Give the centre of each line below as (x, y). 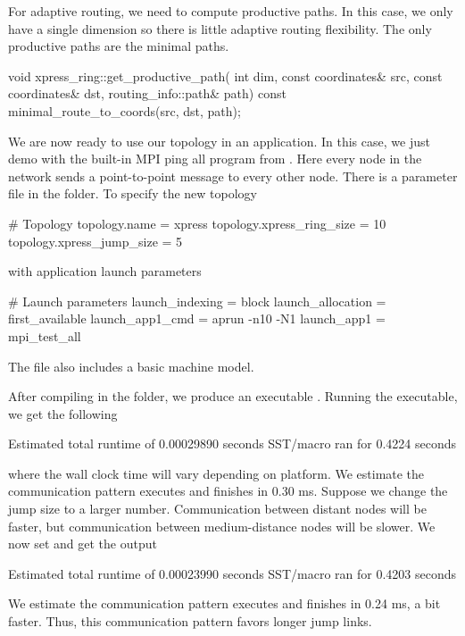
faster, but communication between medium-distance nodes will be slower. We (222, 526)
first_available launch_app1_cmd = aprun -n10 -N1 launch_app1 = (197, 318)
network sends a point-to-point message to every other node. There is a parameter (233, 176)
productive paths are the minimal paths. (119, 46)
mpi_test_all (45, 335)
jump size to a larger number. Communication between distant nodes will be (217, 509)
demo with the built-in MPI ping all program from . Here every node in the (215, 159)
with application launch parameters (105, 271)
